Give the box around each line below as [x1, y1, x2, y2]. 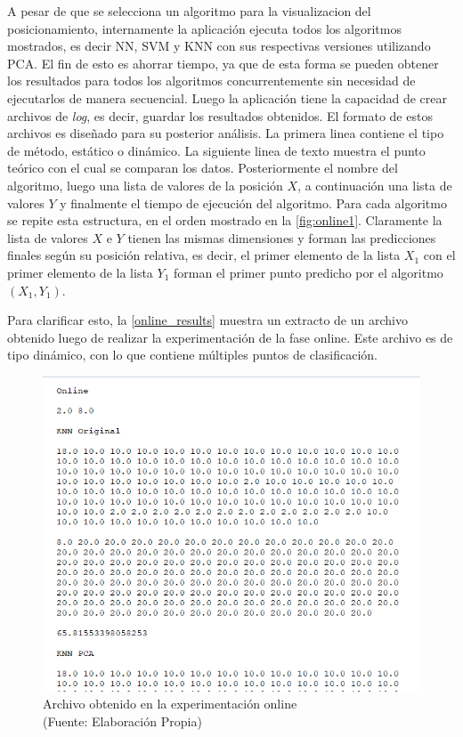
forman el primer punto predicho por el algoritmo [174, 263, 443, 281]
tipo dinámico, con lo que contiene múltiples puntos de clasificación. [7, 345, 378, 364]
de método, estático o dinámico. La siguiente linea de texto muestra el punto [7, 141, 426, 159]
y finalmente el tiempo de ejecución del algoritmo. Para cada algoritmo [60, 193, 447, 212]
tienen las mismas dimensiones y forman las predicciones [127, 228, 436, 247]
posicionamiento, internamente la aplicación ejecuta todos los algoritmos [7, 19, 402, 37]
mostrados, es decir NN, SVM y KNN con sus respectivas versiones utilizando [7, 36, 431, 55]
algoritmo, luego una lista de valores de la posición [7, 175, 283, 194]
